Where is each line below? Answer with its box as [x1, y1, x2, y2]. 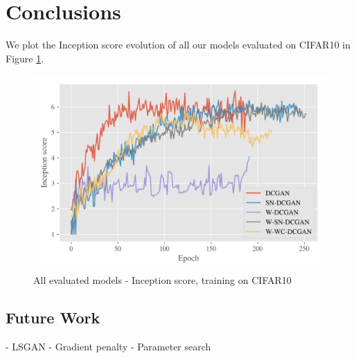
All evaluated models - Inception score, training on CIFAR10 [33, 273, 292, 287]
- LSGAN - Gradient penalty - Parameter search [6, 339, 211, 354]
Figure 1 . [6, 51, 44, 65]
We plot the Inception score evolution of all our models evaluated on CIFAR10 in [6, 37, 351, 52]
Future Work [6, 307, 100, 328]
